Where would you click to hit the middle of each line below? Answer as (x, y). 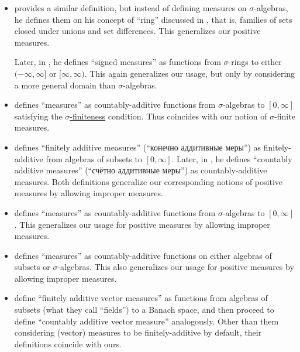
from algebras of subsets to (94, 158)
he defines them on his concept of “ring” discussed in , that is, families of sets (153, 19)
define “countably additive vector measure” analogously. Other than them (146, 321)
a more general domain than (65, 85)
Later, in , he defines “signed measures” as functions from (118, 62)
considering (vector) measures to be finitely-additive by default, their (138, 332)
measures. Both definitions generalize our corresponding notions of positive (149, 181)
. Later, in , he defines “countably (232, 158)
